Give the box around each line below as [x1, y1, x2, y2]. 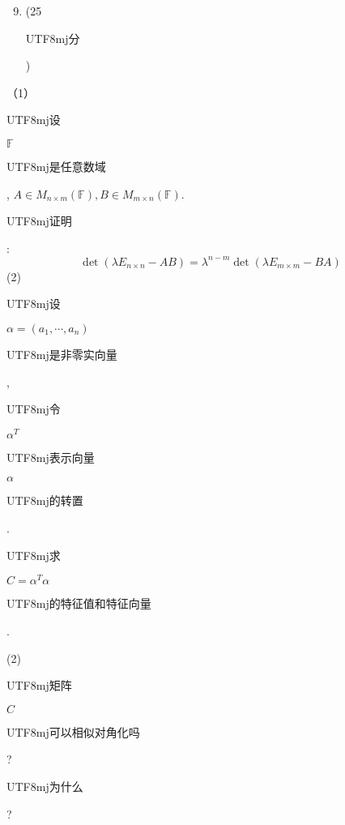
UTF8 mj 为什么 [6, 777, 83, 794]
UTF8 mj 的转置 [6, 492, 83, 509]
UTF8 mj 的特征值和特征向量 [6, 595, 151, 612]
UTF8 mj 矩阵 [6, 677, 72, 694]
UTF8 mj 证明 [6, 212, 72, 229]
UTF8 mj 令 [6, 400, 61, 417]
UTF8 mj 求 [6, 546, 61, 563]
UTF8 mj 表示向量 [6, 448, 95, 465]
